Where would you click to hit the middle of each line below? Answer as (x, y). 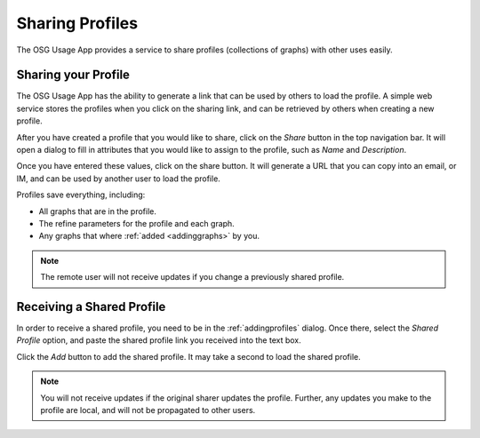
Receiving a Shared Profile (91, 307)
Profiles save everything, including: (81, 195)
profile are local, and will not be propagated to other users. (148, 410)
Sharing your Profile (73, 75)
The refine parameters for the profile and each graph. (136, 223)
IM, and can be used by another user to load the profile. (119, 179)
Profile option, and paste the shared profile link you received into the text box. (159, 340)
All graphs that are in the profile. (98, 211)
